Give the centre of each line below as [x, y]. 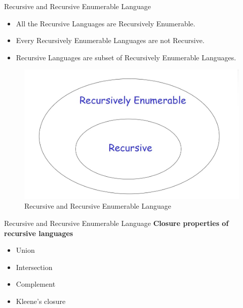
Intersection [34, 267]
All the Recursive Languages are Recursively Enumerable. [106, 23]
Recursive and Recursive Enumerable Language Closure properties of [116, 223]
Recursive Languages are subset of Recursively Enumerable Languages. [126, 57]
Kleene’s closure [41, 301]
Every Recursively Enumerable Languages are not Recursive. [110, 40]
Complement [36, 284]
